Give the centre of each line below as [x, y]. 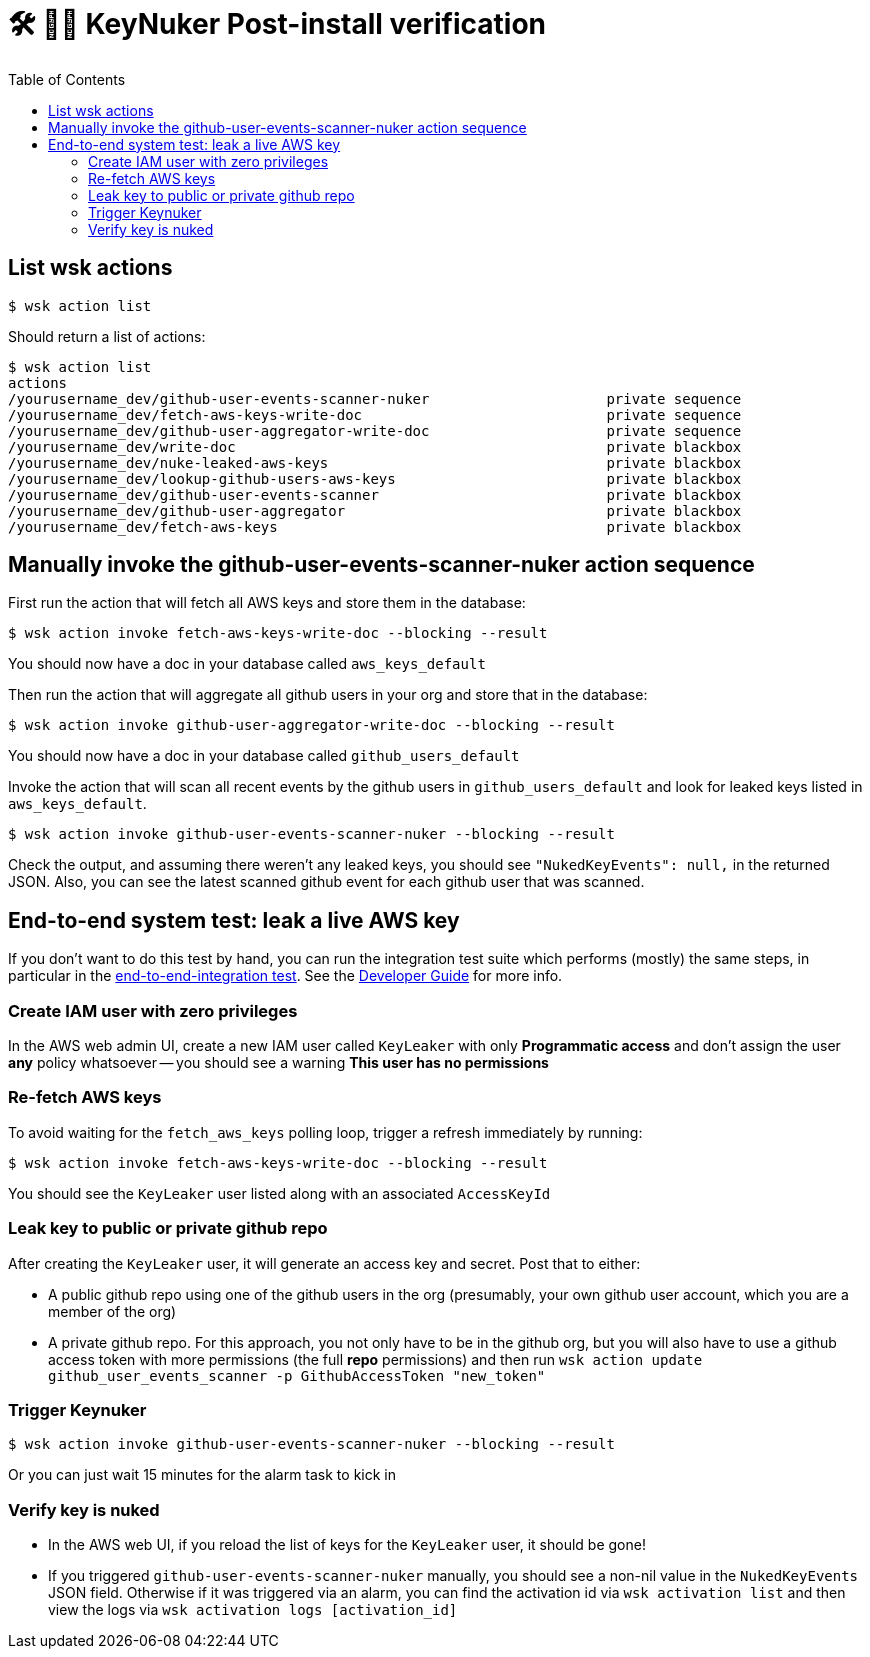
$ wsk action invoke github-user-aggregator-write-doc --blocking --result [311, 725]
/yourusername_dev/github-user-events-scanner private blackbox [375, 494]
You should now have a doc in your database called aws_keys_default [247, 664]
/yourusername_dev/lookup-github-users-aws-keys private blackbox [375, 478]
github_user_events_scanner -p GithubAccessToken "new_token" [297, 1375]
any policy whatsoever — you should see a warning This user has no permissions [278, 1063]
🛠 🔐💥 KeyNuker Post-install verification [277, 24]
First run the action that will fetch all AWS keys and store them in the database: [267, 603]
